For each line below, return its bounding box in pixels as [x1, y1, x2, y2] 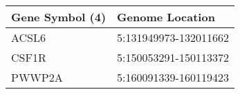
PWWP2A [11, 69, 63, 85]
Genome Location [117, 9, 215, 25]
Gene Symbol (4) [11, 9, 107, 25]
